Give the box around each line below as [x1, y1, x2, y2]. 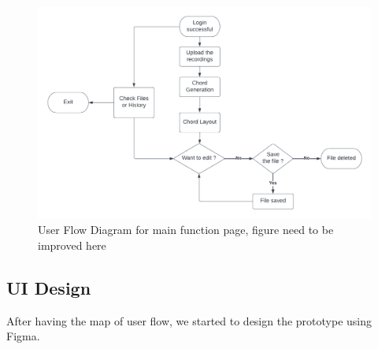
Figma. [6, 328, 40, 344]
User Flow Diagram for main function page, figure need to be [38, 221, 334, 238]
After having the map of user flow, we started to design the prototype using [6, 312, 372, 329]
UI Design [6, 275, 91, 299]
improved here [38, 236, 106, 253]
